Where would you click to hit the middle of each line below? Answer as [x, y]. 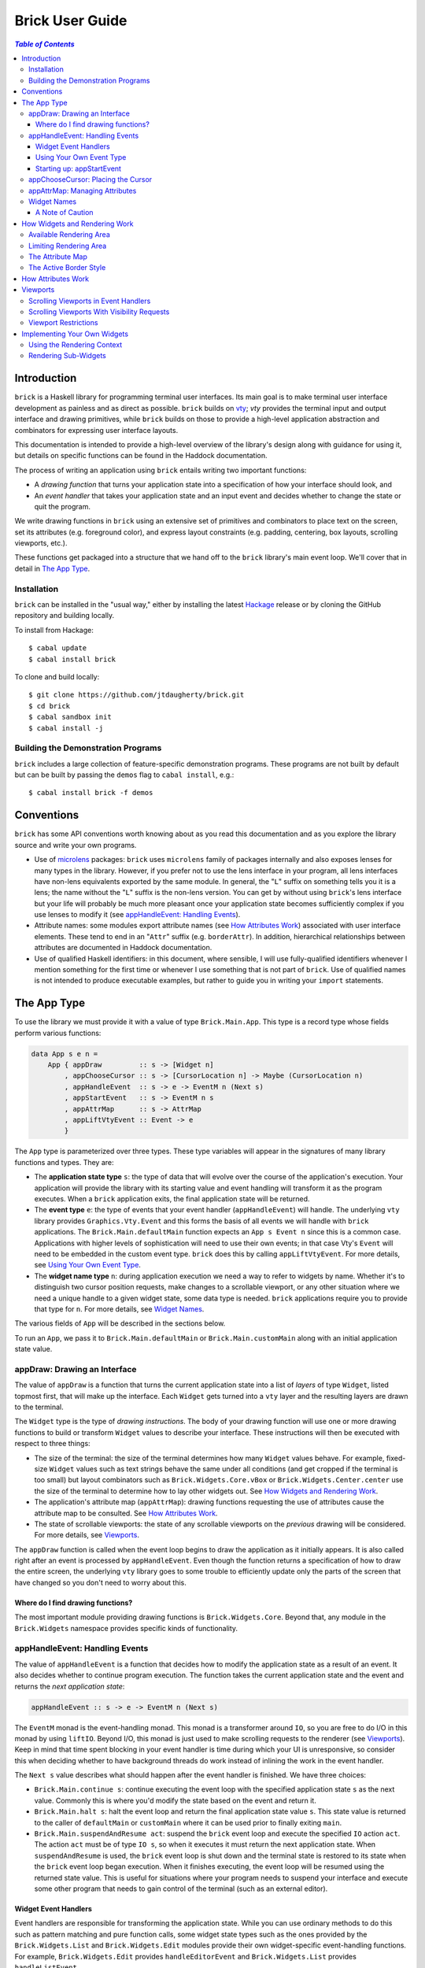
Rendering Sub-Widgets [67, 356]
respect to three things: [52, 1444]
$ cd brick [50, 706]
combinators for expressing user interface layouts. [96, 430]
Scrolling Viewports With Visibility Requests [99, 312]
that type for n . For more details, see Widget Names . [119, 1309]
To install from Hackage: [54, 630]
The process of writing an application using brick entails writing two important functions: [161, 470]
